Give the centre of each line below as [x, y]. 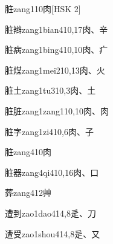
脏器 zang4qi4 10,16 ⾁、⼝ [52, 172]
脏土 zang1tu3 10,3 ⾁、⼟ [50, 90]
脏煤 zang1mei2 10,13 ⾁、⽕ [55, 70]
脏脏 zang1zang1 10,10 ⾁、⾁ [57, 110]
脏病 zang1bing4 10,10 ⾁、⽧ [56, 50]
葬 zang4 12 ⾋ [28, 193]
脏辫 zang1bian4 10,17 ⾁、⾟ [56, 29]
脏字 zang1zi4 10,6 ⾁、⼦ [50, 131]
